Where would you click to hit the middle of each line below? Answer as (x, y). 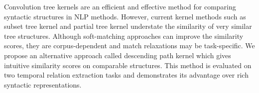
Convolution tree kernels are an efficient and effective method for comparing (120, 6)
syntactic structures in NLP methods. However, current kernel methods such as (125, 16)
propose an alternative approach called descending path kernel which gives (118, 55)
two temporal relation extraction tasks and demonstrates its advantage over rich (126, 75)
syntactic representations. (43, 84)
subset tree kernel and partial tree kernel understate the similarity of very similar (128, 26)
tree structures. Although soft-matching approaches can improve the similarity (124, 36)
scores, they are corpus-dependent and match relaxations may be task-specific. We (129, 46)
